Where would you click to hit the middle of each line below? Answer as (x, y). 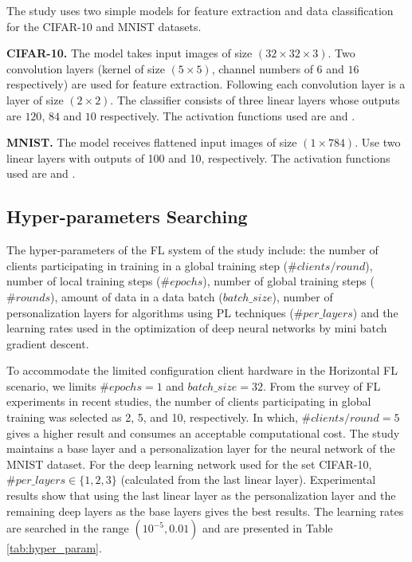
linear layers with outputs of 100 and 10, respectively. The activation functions (198, 157)
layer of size (35, 99)
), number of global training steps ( (288, 281)
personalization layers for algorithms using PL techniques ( (150, 312)
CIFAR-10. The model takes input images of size (129, 53)
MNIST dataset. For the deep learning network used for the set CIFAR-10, (189, 464)
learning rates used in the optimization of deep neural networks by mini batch (197, 328)
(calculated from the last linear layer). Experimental (248, 479)
